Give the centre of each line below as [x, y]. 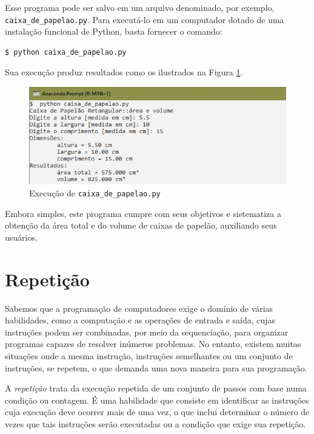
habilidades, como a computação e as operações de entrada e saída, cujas [140, 320]
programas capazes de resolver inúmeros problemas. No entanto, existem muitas [153, 344]
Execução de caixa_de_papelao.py [95, 193]
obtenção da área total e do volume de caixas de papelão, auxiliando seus [141, 225]
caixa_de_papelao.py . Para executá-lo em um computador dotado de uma [145, 19]
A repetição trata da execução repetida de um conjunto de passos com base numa [156, 388]
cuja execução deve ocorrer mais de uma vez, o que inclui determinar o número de [157, 412]
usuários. [21, 237]
